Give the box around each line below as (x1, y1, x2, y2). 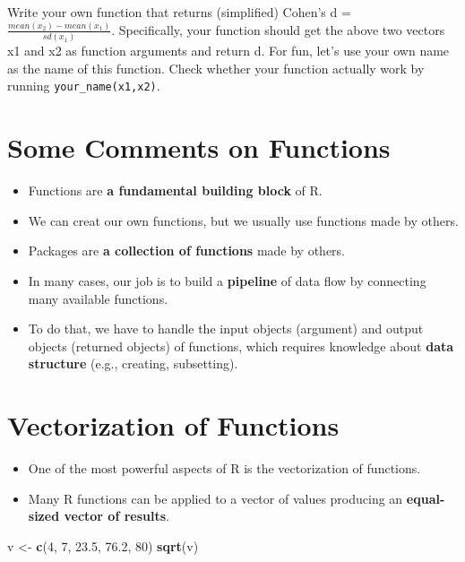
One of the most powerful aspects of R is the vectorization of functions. (28, 459, 421, 478)
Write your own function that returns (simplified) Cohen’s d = (7, 3, 351, 21)
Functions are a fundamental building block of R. (28, 181, 323, 200)
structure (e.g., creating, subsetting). (28, 354, 238, 373)
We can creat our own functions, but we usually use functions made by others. (28, 211, 459, 229)
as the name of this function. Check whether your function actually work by (7, 58, 425, 77)
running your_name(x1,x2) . (7, 76, 160, 95)
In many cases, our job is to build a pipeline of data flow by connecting (28, 271, 426, 290)
